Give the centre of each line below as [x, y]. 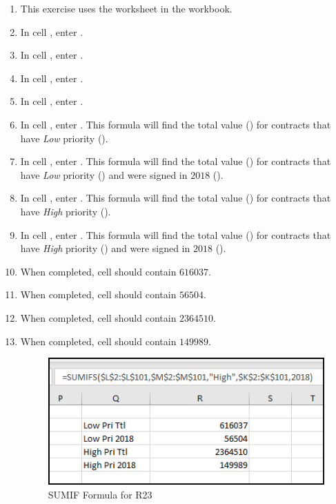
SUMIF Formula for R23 [100, 494]
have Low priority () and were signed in [104, 174]
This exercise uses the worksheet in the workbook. [126, 8]
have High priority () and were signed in [105, 248]
